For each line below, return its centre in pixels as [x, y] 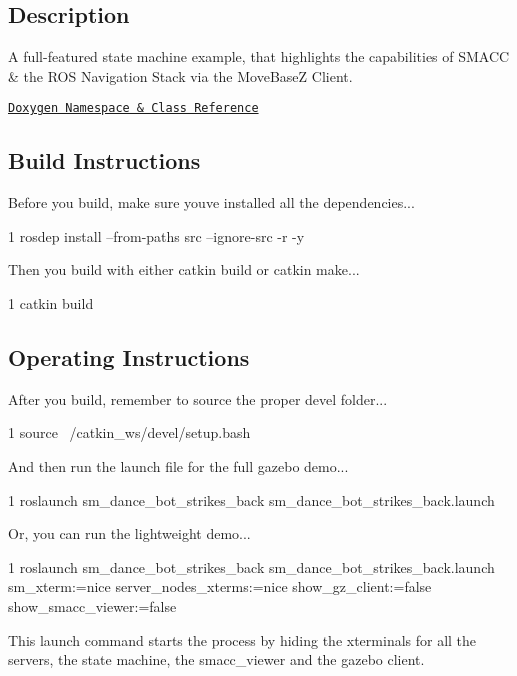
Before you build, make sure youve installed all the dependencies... [211, 202]
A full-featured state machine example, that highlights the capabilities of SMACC [259, 56]
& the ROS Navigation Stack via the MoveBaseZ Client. [180, 75]
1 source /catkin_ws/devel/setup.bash [129, 432]
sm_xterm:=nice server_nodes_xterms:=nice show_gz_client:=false [220, 586]
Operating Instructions [129, 357]
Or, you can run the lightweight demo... [129, 533]
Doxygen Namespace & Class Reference [133, 108]
